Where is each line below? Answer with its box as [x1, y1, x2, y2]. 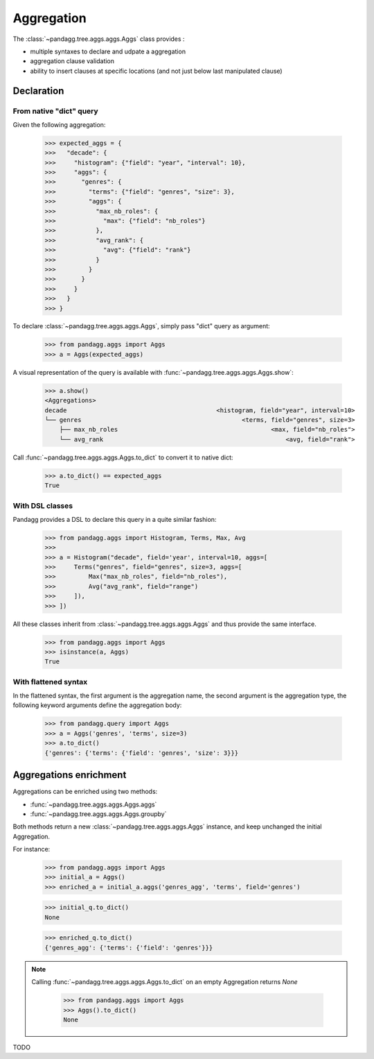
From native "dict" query [12, 106, 98, 116]
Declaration [12, 85, 64, 96]
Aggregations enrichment [12, 769, 127, 781]
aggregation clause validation [30, 57, 114, 65]
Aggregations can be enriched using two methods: [12, 788, 158, 796]
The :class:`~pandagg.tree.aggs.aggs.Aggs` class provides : [12, 35, 185, 43]
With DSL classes [12, 500, 73, 510]
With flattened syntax [12, 677, 88, 686]
